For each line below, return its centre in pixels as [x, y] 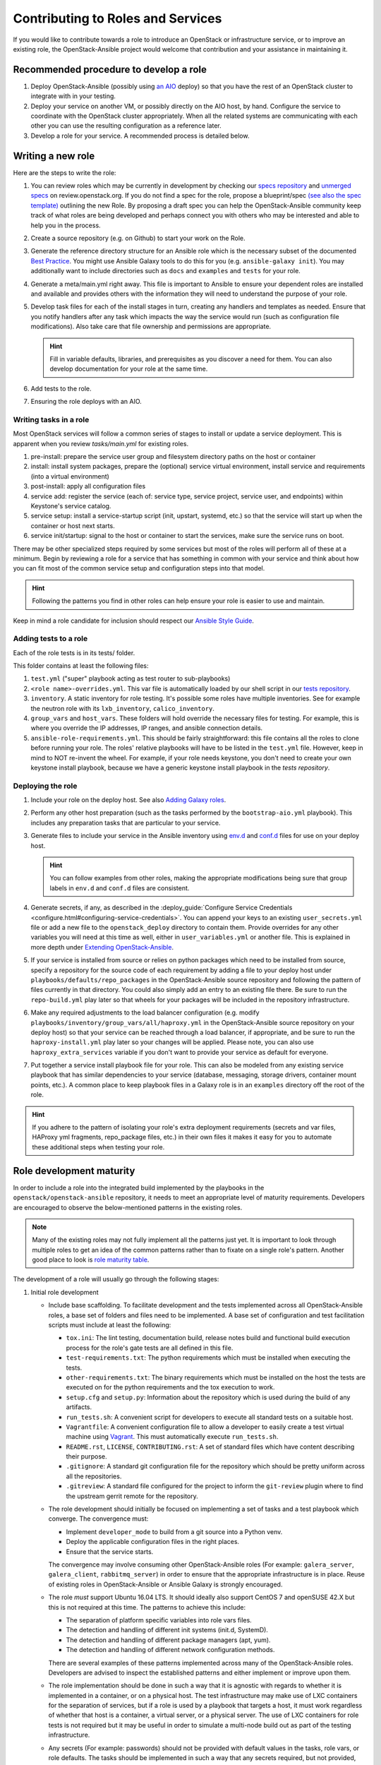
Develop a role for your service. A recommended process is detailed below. [140, 136]
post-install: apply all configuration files [88, 486]
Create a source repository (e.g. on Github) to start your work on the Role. [138, 238]
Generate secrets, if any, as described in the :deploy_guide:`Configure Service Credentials [162, 908]
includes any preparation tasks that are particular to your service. [126, 822]
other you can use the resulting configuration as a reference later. [126, 126]
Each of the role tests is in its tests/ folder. [74, 652]
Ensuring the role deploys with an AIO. [86, 402]
